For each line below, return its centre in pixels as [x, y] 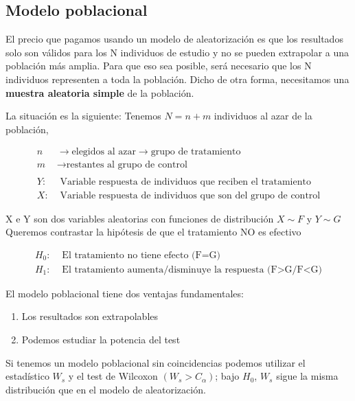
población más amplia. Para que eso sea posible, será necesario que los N [159, 66]
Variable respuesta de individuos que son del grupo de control [190, 195]
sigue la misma [307, 376]
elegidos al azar [104, 152]
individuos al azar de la [263, 116]
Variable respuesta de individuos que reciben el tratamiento [185, 182]
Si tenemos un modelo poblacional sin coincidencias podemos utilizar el [156, 362]
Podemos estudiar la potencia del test [101, 339]
